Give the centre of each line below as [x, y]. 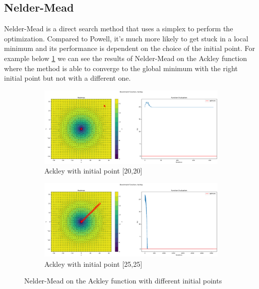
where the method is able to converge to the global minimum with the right [121, 68]
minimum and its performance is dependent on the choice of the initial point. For [129, 48]
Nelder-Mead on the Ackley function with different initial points [123, 281]
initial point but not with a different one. [68, 78]
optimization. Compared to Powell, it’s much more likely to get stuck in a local [126, 38]
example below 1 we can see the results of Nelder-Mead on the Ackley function [126, 58]
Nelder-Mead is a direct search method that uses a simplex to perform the [119, 28]
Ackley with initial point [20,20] [93, 171]
